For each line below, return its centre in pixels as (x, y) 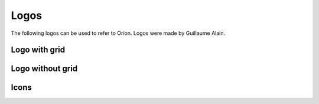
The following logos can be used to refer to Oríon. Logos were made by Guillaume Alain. (118, 33)
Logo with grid (38, 50)
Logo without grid (44, 69)
